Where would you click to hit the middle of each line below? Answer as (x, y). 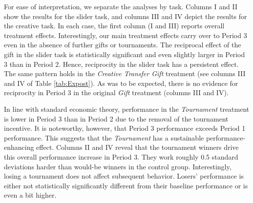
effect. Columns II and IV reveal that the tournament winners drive (137, 147)
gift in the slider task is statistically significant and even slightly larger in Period (125, 54)
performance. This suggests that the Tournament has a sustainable (104, 137)
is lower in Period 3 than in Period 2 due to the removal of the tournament (116, 118)
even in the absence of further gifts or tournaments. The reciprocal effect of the (123, 45)
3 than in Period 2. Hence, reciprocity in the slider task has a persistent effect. (121, 64)
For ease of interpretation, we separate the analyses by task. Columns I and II (121, 6)
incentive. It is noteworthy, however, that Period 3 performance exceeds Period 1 (125, 128)
